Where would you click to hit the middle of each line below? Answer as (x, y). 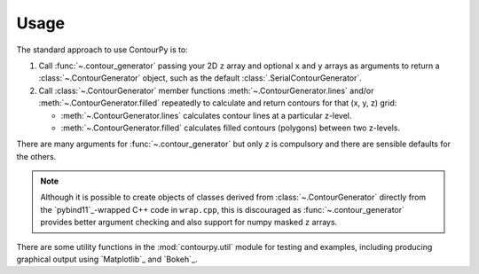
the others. (36, 156)
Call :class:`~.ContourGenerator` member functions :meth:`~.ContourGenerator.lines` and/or (206, 90)
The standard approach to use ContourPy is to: (102, 50)
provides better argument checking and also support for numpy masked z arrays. (189, 223)
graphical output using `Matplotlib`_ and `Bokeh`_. (107, 259)
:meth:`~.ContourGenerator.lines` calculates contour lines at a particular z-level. (206, 115)
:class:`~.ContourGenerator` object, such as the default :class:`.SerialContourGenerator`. (200, 78)
